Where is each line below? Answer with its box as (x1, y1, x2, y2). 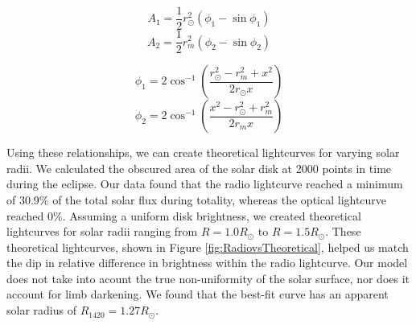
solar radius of (6, 302, 76, 319)
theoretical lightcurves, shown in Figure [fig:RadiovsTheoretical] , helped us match (6, 238, 409, 255)
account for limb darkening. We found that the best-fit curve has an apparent (6, 286, 389, 302)
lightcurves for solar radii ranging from (6, 223, 198, 240)
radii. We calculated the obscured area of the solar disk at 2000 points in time (6, 159, 392, 176)
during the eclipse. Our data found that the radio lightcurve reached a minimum (6, 175, 403, 192)
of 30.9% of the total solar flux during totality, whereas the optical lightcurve (6, 191, 387, 208)
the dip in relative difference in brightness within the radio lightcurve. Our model (6, 254, 408, 271)
